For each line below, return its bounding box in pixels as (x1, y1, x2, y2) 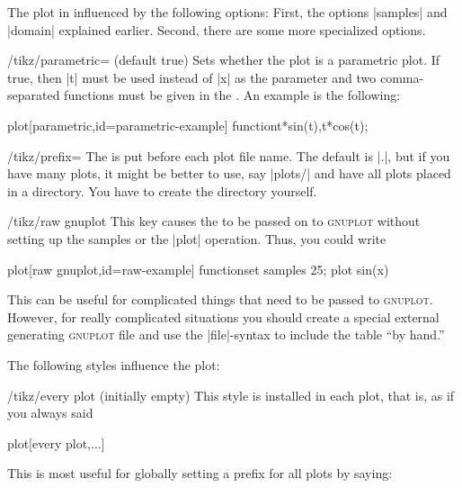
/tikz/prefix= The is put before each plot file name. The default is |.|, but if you (7, 146, 450, 165)
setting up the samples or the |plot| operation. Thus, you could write (7, 229, 386, 248)
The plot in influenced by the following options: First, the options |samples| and (7, 3, 448, 21)
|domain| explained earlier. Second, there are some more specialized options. (7, 20, 426, 39)
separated (7, 86, 60, 104)
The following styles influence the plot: (7, 355, 220, 374)
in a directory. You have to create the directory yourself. (7, 181, 317, 200)
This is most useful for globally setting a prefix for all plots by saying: (7, 464, 393, 483)
